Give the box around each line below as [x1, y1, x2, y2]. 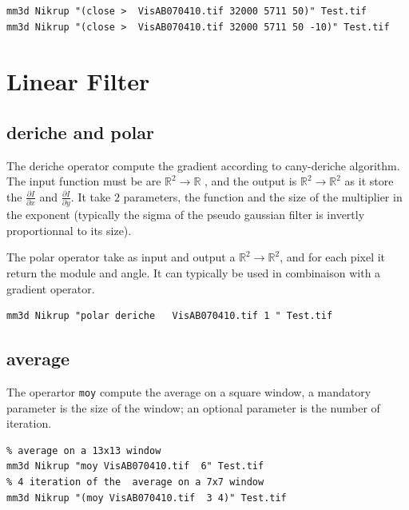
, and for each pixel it [280, 249, 386, 265]
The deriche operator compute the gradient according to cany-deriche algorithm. [6, 157, 400, 173]
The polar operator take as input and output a [6, 249, 236, 265]
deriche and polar [6, 119, 154, 144]
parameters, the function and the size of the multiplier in [123, 188, 403, 205]
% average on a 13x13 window [6, 444, 161, 456]
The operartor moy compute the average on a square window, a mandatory [6, 384, 371, 400]
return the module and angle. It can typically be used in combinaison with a [6, 265, 381, 281]
